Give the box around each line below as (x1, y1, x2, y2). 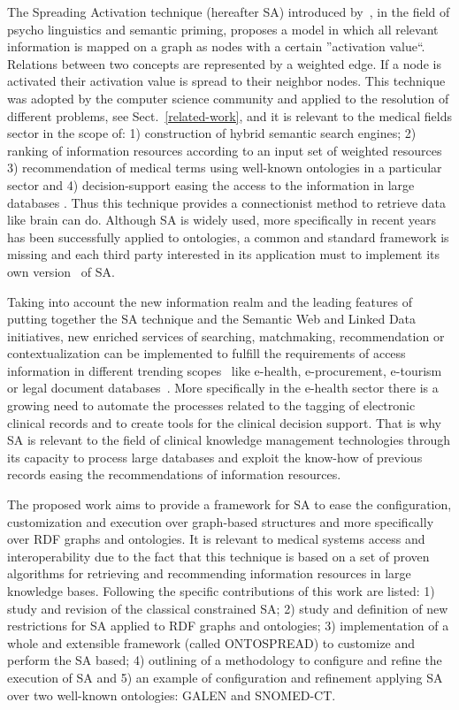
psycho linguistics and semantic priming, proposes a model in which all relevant (7, 19, 439, 38)
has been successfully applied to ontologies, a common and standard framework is (7, 227, 449, 246)
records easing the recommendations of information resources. (7, 465, 341, 484)
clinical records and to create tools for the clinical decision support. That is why (7, 413, 441, 431)
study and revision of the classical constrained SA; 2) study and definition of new (7, 599, 448, 617)
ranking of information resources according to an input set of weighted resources (7, 141, 442, 159)
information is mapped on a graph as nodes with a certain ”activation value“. (7, 37, 425, 56)
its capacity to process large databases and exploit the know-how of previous (7, 447, 423, 466)
